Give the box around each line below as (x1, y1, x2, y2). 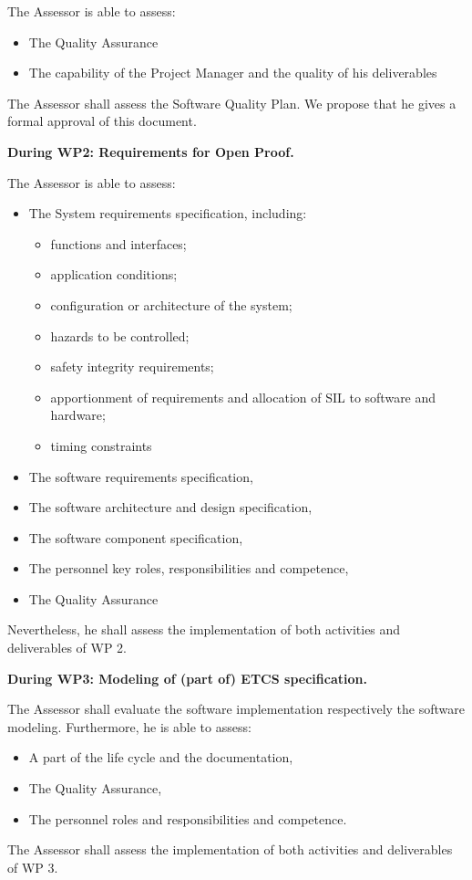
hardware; (50, 405, 106, 424)
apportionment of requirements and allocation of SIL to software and (50, 387, 436, 406)
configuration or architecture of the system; (50, 295, 292, 314)
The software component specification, (28, 528, 243, 547)
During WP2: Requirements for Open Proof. (7, 141, 294, 161)
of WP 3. (7, 857, 58, 876)
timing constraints (50, 435, 152, 455)
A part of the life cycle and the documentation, (28, 748, 293, 767)
